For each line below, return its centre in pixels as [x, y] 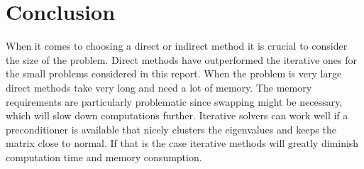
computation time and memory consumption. [104, 157]
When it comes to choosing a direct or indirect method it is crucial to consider [177, 46]
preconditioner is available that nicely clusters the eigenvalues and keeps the [171, 129]
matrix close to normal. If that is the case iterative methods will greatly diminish [182, 143]
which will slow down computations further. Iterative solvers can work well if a [177, 115]
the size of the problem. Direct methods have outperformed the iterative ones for [181, 59]
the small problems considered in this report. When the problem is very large [174, 73]
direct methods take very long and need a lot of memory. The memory [159, 87]
